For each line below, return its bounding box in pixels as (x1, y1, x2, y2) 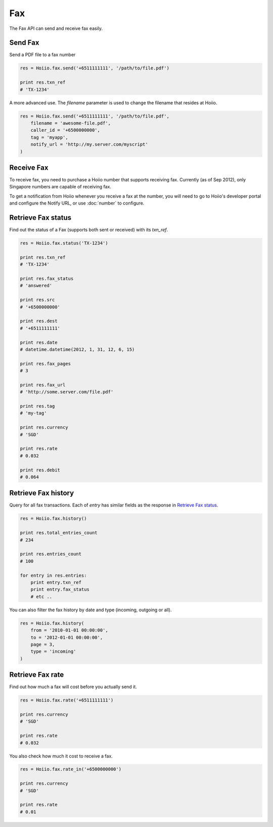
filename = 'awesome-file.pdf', (30, 120, 111, 126)
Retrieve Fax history (9, 489, 74, 497)
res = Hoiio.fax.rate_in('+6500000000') (20, 766, 121, 772)
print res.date (20, 339, 58, 345)
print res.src (20, 297, 55, 303)
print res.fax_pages (20, 361, 71, 367)
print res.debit (20, 467, 61, 473)
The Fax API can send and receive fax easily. (9, 25, 103, 31)
